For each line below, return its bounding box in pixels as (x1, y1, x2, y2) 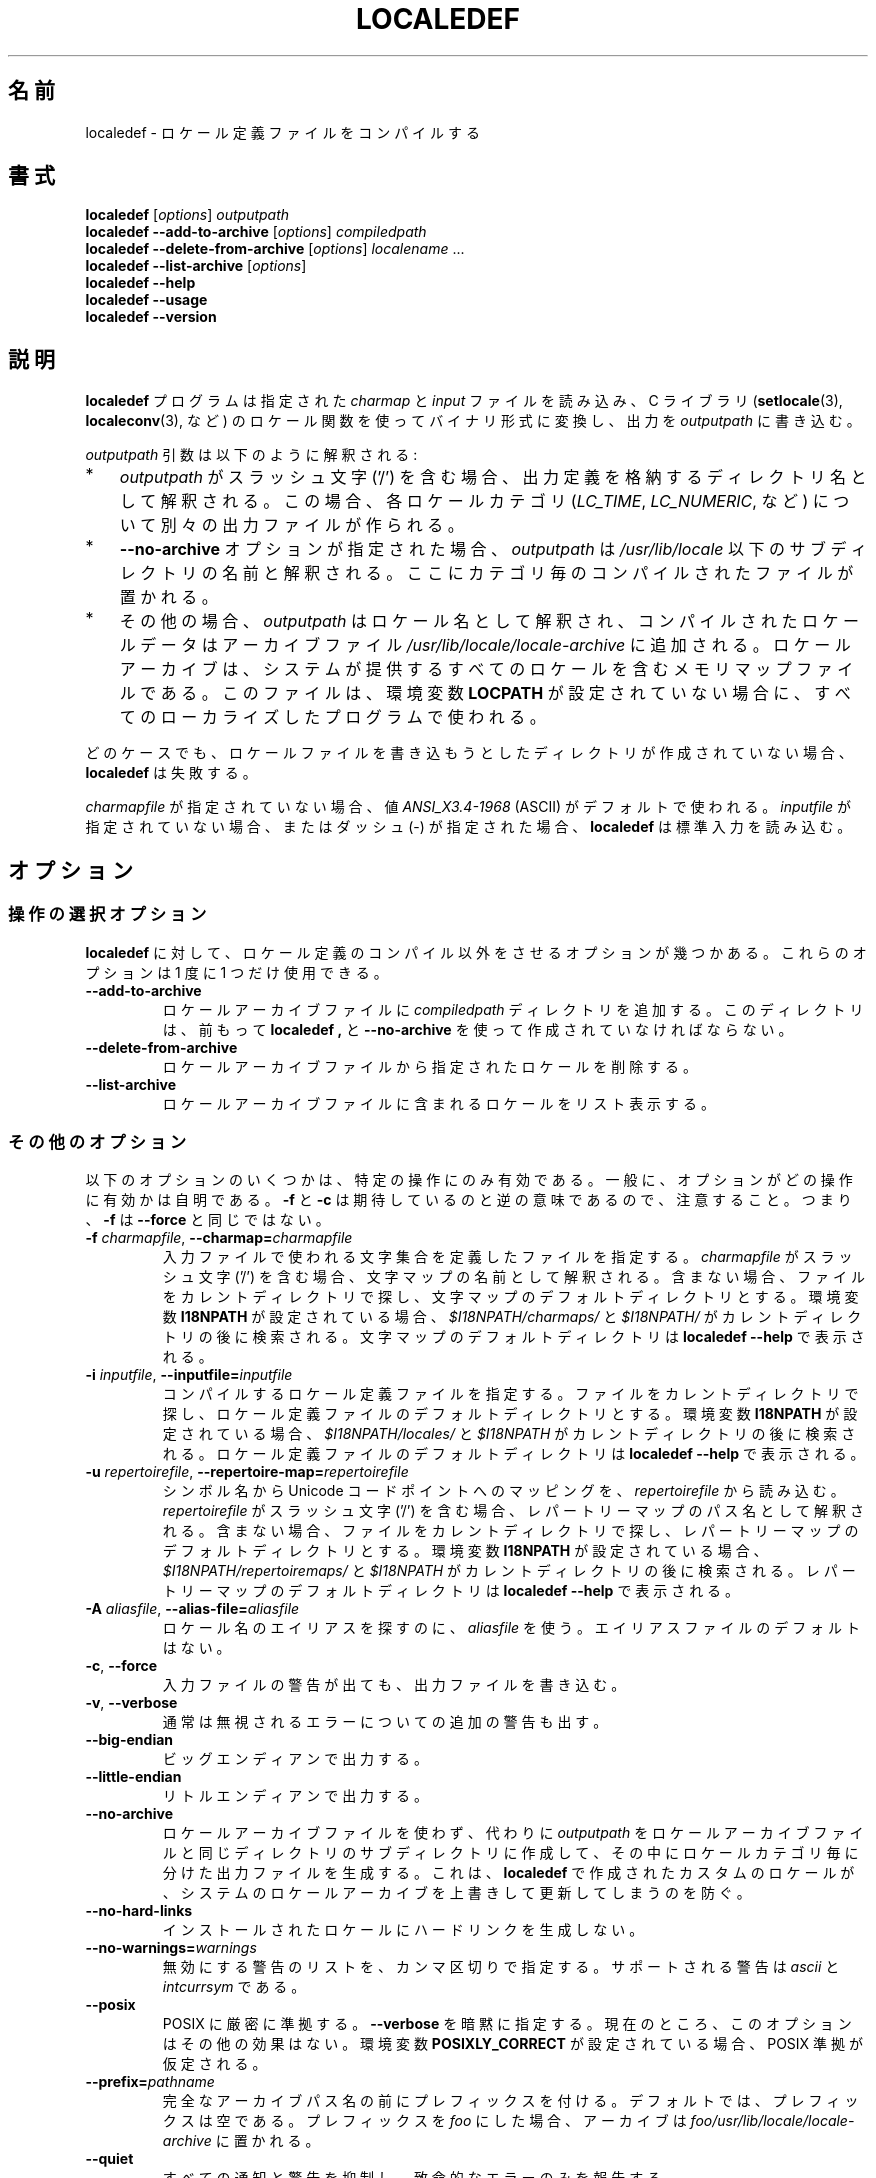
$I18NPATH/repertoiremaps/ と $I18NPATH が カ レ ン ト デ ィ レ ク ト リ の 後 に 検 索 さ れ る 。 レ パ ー (162, 1562, 856, 1580)
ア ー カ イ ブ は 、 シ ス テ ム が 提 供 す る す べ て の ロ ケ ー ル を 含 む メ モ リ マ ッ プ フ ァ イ (119, 659, 854, 680)
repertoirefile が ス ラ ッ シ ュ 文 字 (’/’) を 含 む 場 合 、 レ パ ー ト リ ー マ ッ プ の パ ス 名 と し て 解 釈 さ (162, 1502, 864, 1520)
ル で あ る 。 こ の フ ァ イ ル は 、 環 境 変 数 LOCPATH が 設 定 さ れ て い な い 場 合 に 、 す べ (119, 683, 851, 704)
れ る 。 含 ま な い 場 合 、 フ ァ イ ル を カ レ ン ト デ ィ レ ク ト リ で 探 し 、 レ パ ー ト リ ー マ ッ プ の (162, 1522, 859, 1540)
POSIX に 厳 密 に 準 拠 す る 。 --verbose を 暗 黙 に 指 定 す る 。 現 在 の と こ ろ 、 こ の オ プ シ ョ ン (162, 2015, 852, 2033)
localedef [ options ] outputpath (85, 206, 290, 224)
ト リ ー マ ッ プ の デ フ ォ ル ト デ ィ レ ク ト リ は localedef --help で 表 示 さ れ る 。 (162, 1582, 740, 1600)
